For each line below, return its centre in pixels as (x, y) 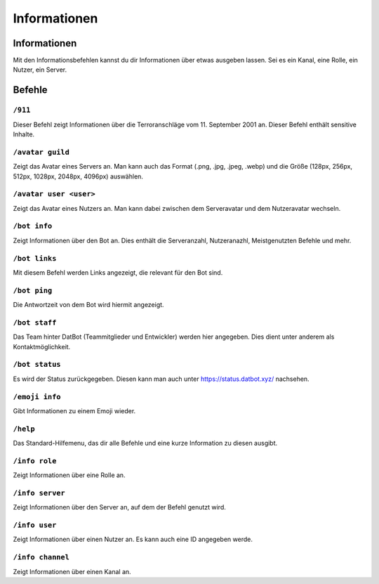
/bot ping (33, 290)
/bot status (37, 364)
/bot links (35, 258)
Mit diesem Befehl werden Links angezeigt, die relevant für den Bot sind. (118, 272)
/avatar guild (41, 152)
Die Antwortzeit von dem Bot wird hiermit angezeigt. (88, 305)
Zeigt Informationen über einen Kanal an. (72, 571)
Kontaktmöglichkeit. (42, 346)
